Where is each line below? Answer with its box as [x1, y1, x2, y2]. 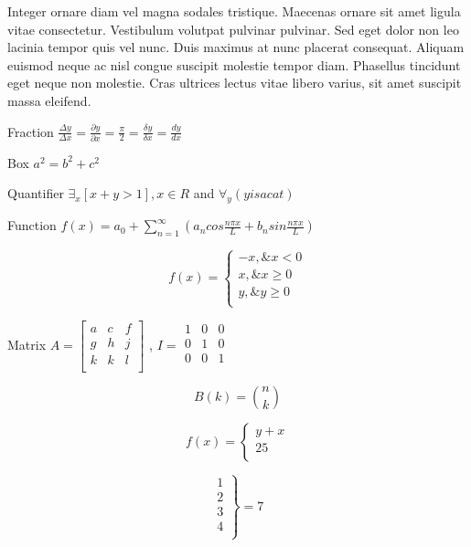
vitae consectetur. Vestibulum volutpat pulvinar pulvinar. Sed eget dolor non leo [7, 19, 459, 38]
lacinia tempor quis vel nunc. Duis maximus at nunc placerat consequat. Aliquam [7, 37, 465, 57]
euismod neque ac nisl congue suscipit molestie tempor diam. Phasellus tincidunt [7, 55, 461, 74]
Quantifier [7, 184, 64, 203]
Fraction [7, 121, 54, 141]
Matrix [7, 334, 47, 353]
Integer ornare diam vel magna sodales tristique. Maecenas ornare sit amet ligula [7, 2, 461, 20]
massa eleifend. [7, 90, 91, 110]
